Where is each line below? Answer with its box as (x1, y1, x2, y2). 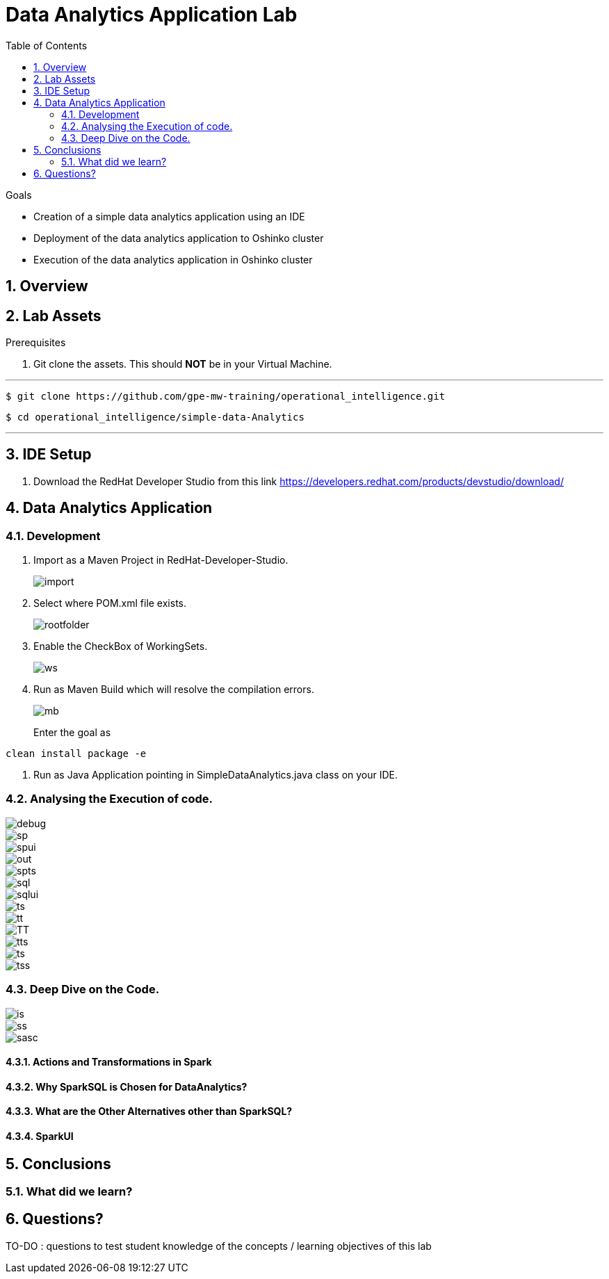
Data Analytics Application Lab (6, 3, 298, 26)
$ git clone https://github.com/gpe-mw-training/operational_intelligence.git (6, 391, 446, 402)
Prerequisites (6, 336, 66, 349)
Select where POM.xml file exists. (33, 597, 187, 610)
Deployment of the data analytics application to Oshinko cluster (33, 231, 324, 244)
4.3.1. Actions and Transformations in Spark (6, 1056, 212, 1068)
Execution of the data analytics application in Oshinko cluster (33, 253, 313, 266)
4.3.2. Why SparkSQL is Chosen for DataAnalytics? (6, 1080, 247, 1093)
